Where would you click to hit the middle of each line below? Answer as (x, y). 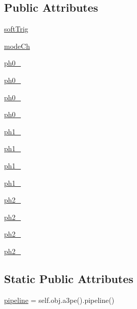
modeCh (17, 46)
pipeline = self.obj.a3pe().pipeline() (59, 300)
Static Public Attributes (69, 278)
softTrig (16, 29)
